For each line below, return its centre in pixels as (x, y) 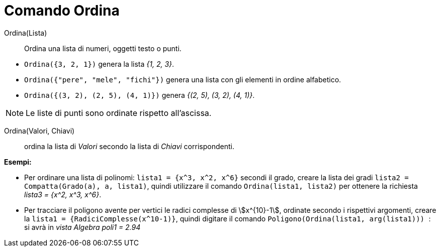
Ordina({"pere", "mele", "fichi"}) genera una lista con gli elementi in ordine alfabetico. (183, 79)
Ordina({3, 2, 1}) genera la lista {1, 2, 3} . (99, 64)
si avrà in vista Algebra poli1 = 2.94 (82, 227)
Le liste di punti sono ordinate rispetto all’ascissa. (119, 113)
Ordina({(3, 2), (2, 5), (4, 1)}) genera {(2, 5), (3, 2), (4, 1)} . (140, 95)
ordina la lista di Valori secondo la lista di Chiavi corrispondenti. (129, 146)
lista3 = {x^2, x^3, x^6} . (63, 194)
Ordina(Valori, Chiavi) (39, 131)
